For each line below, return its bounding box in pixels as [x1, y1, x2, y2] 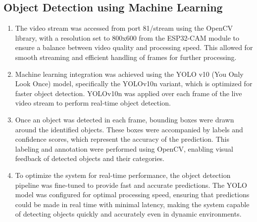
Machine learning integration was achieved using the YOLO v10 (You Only [15, 68, 244, 79]
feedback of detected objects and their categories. [15, 153, 165, 164]
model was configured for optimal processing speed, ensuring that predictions [15, 189, 250, 200]
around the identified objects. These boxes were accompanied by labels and [15, 124, 243, 134]
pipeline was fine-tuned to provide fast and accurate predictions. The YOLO [15, 179, 247, 190]
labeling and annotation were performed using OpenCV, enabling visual [15, 143, 233, 154]
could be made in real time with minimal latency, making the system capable [15, 199, 250, 209]
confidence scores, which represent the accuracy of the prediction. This [15, 134, 229, 144]
